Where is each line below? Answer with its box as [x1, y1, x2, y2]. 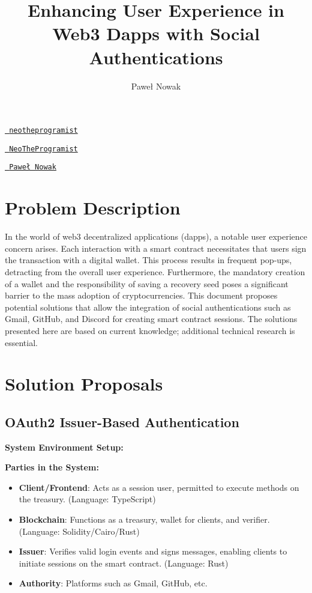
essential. [5, 336, 38, 348]
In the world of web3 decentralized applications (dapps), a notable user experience [5, 230, 307, 243]
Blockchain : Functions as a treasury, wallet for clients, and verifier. [19, 513, 270, 526]
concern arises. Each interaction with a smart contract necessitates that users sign [5, 242, 307, 254]
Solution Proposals [5, 371, 163, 396]
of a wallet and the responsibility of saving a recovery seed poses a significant [5, 277, 289, 290]
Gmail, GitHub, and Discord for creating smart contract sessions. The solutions [5, 312, 298, 325]
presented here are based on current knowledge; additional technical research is [5, 324, 295, 336]
